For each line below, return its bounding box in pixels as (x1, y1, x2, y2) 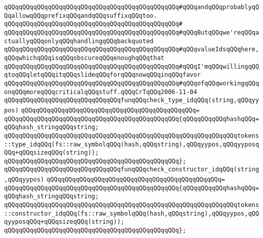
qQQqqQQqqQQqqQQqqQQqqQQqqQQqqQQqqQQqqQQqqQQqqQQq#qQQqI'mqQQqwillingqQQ (4, 63, 259, 70)
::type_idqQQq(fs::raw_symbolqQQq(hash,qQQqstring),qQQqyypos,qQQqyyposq (4, 140, 259, 148)
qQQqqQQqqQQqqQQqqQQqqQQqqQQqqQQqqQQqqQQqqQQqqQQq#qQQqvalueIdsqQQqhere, (4, 46, 259, 53)
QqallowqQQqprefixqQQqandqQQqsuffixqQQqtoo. (4, 12, 157, 19)
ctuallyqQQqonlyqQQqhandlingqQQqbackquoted (4, 37, 154, 45)
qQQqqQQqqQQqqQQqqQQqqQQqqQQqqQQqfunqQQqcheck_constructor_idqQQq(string (4, 166, 259, 173)
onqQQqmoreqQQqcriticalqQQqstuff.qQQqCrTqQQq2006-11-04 (4, 88, 197, 96)
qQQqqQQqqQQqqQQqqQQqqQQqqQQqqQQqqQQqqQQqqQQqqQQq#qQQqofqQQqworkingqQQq (4, 79, 259, 87)
